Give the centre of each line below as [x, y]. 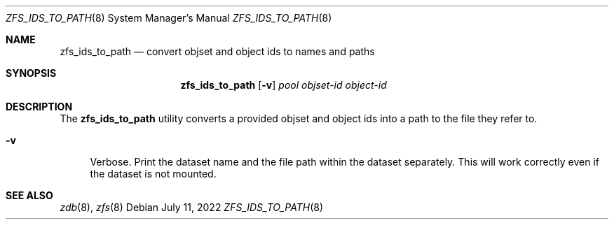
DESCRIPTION [39, 107]
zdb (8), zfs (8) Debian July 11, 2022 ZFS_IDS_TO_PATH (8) [192, 207]
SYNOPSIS [31, 73]
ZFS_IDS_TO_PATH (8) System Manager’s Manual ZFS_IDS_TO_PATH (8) [169, 18]
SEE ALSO [29, 195]
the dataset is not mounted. [153, 174]
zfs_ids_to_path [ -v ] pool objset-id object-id [284, 85]
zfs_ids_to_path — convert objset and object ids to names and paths [217, 51]
